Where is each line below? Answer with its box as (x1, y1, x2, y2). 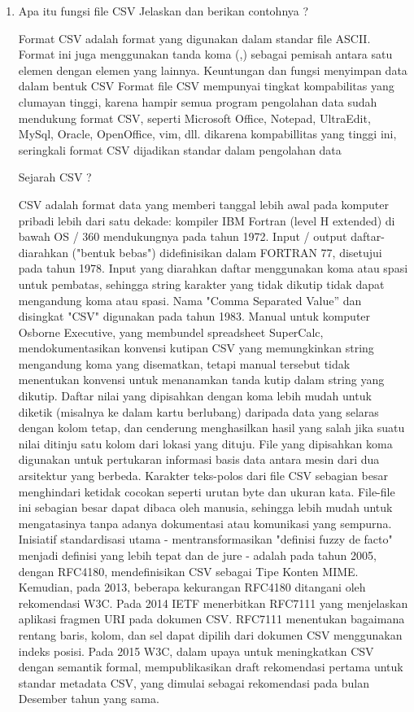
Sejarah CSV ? (18, 168, 92, 186)
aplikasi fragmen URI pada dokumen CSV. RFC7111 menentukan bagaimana (18, 610, 405, 627)
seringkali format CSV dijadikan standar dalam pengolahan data (18, 141, 342, 158)
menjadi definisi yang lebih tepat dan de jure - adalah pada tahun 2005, (18, 547, 377, 563)
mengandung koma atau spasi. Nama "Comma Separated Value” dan (18, 291, 362, 308)
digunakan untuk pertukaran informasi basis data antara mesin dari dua (18, 451, 380, 468)
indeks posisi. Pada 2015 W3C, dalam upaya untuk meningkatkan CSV (18, 642, 374, 659)
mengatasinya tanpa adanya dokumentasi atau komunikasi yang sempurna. (18, 514, 392, 531)
